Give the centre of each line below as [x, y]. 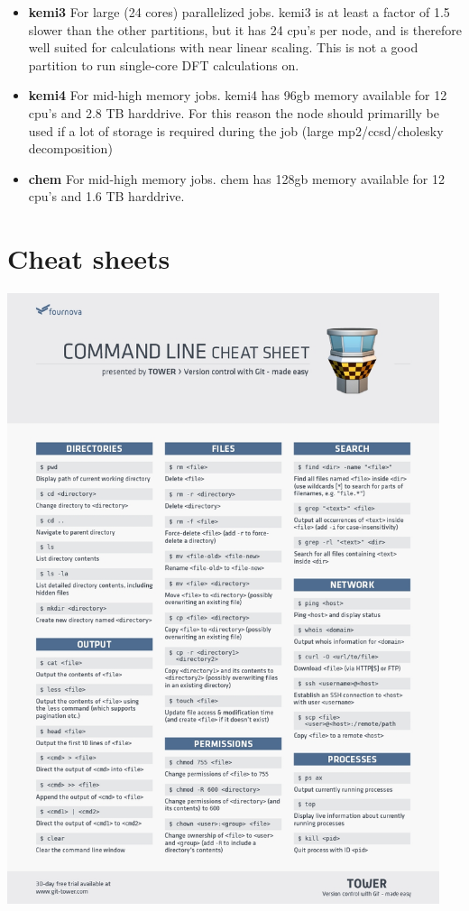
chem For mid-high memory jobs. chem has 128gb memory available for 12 [237, 178]
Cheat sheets [89, 258]
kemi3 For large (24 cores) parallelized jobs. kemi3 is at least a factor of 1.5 [239, 12]
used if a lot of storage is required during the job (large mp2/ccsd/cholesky [236, 130]
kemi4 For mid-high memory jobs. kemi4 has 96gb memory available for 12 [238, 95]
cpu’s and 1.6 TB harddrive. [106, 196]
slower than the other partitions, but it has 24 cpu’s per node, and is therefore [245, 29]
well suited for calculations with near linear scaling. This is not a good [223, 47]
